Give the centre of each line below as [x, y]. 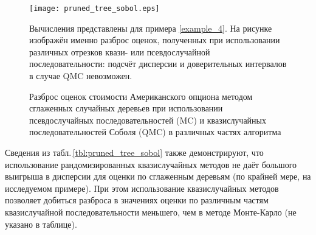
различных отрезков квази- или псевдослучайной [120, 51]
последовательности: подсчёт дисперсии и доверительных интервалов [158, 64]
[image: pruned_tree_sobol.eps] [94, 9]
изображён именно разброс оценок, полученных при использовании [155, 40]
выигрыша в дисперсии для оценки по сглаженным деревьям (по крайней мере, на [158, 176]
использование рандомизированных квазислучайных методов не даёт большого [151, 164]
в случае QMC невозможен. [81, 76]
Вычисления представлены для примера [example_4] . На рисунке [151, 28]
